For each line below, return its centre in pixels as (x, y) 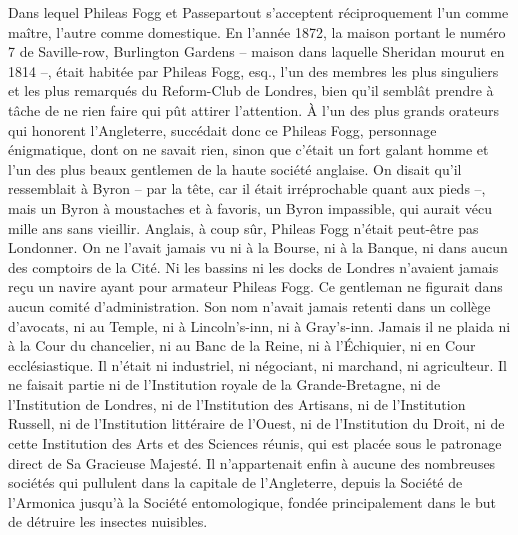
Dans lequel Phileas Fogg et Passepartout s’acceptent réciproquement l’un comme (258, 12)
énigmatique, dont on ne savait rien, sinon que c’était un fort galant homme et (248, 149)
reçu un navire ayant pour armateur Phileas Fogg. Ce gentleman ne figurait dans (255, 286)
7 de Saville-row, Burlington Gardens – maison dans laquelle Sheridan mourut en (256, 51)
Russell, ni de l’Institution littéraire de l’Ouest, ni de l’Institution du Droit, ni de (256, 423)
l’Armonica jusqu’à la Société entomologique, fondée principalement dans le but (252, 501)
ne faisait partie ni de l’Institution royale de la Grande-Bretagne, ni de (224, 384)
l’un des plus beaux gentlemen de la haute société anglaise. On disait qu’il (235, 168)
